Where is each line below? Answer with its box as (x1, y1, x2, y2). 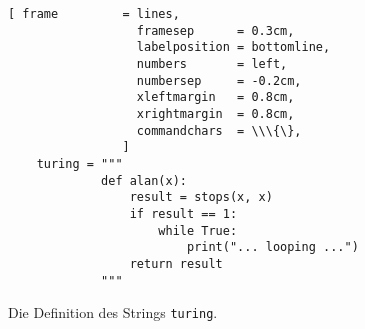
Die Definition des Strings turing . (8, 302, 218, 323)
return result (129, 256, 223, 271)
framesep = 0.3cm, (136, 23, 295, 38)
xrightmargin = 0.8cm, (136, 106, 295, 121)
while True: (158, 223, 238, 238)
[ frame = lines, (8, 7, 180, 21)
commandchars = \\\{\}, (136, 123, 302, 138)
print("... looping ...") (186, 240, 359, 255)
